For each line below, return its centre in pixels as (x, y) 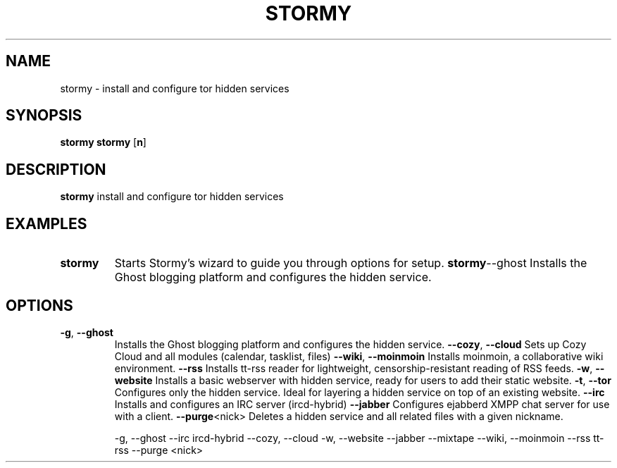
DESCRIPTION (56, 169)
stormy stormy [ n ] (103, 142)
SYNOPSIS (44, 116)
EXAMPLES (46, 223)
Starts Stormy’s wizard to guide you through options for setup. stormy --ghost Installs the (351, 263)
